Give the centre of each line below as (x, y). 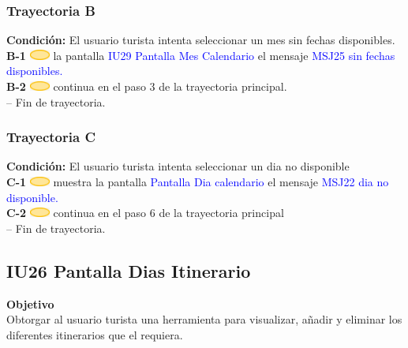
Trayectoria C (51, 137)
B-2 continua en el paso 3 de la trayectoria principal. (147, 86)
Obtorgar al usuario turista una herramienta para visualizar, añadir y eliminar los (204, 319)
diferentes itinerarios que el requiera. (95, 334)
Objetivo (30, 303)
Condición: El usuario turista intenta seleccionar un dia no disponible (178, 166)
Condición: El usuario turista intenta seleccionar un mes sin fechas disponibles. (201, 40)
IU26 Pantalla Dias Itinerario (129, 270)
